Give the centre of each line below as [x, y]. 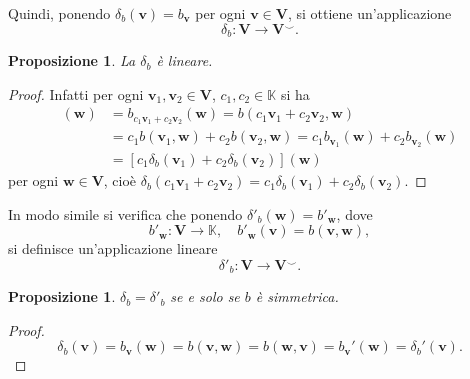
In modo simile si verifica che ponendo [125, 213]
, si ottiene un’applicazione [369, 13]
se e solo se [205, 296]
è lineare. [184, 60]
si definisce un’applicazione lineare [113, 248]
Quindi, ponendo [59, 13]
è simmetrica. [297, 296]
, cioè [120, 180]
